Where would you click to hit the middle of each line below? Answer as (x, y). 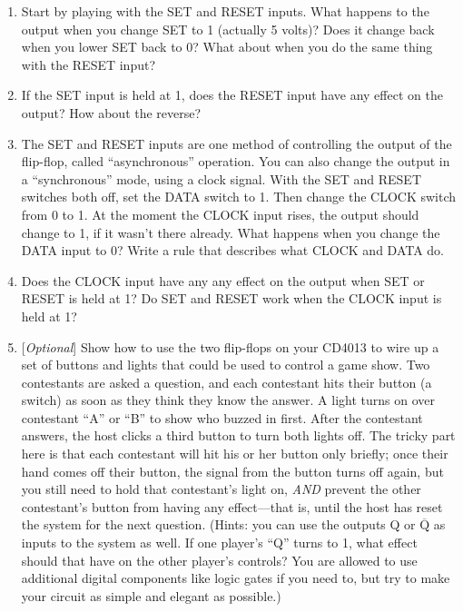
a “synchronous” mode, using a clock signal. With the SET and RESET (221, 178)
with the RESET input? (89, 64)
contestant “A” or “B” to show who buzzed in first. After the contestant (222, 417)
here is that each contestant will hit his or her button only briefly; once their (235, 454)
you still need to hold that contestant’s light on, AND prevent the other (221, 489)
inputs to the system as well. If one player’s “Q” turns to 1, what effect (219, 543)
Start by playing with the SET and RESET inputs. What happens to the (225, 11)
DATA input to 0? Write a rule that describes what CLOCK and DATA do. (233, 250)
